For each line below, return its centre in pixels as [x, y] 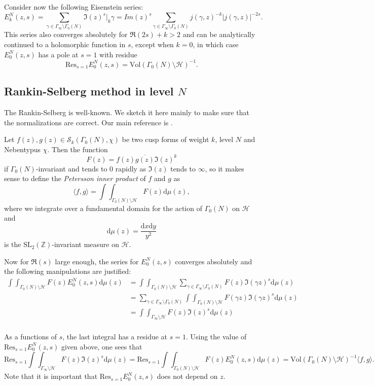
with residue [118, 54]
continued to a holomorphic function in [65, 44]
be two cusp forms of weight [165, 139]
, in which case [216, 44]
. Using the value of [216, 337]
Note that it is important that [51, 376]
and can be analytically [219, 34]
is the [13, 244]
